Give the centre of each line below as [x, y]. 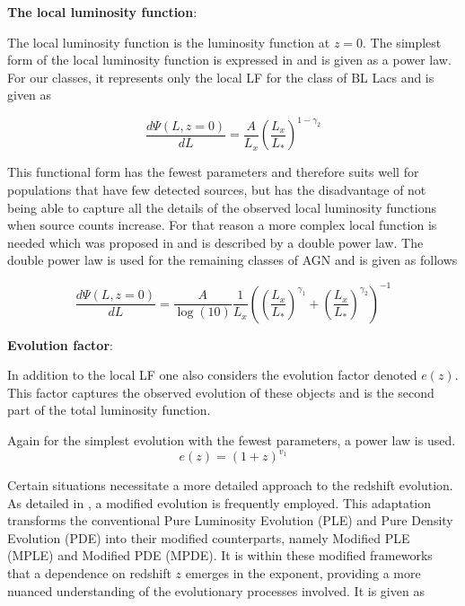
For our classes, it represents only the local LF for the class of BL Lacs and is [221, 77]
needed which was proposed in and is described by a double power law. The [215, 242]
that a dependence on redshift [89, 572]
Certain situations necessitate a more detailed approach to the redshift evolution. [230, 485]
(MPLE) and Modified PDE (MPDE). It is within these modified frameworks [220, 555]
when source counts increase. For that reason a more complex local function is [222, 225]
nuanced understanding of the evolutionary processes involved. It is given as [216, 590]
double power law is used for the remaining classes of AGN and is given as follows [232, 260]
